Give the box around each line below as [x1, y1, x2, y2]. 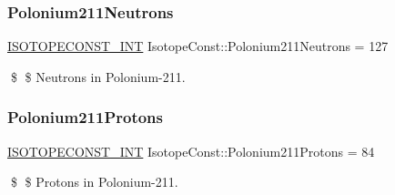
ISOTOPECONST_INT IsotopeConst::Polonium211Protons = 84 [7, 141, 375, 160]
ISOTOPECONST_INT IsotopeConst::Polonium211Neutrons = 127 [7, 36, 389, 56]
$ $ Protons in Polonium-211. [10, 172, 178, 191]
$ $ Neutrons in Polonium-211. [10, 67, 186, 86]
